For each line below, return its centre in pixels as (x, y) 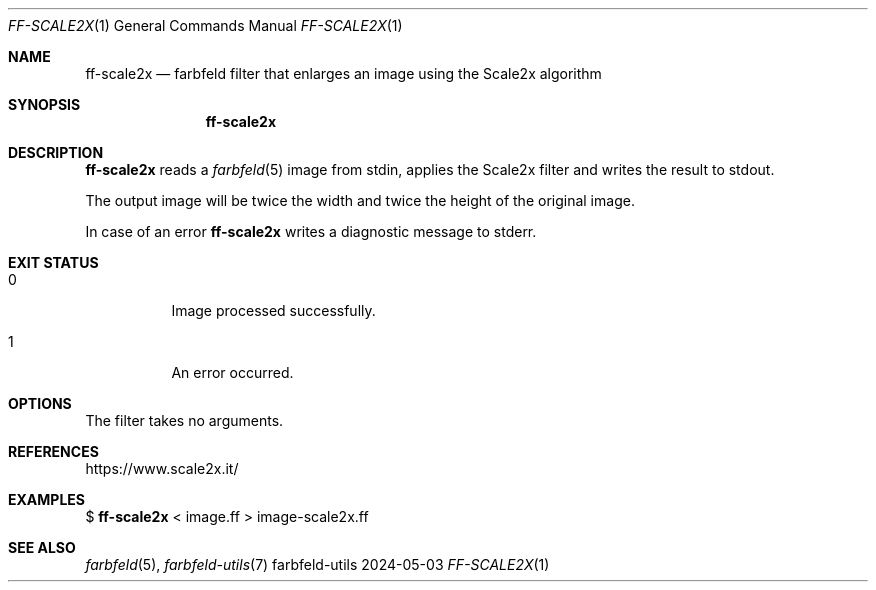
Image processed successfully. (273, 310)
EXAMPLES (46, 499)
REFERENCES (53, 451)
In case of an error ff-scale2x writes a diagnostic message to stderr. (311, 231)
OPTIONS (40, 403)
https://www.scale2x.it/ (162, 468)
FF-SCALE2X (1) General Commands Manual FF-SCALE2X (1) (205, 25)
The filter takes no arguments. (184, 420)
